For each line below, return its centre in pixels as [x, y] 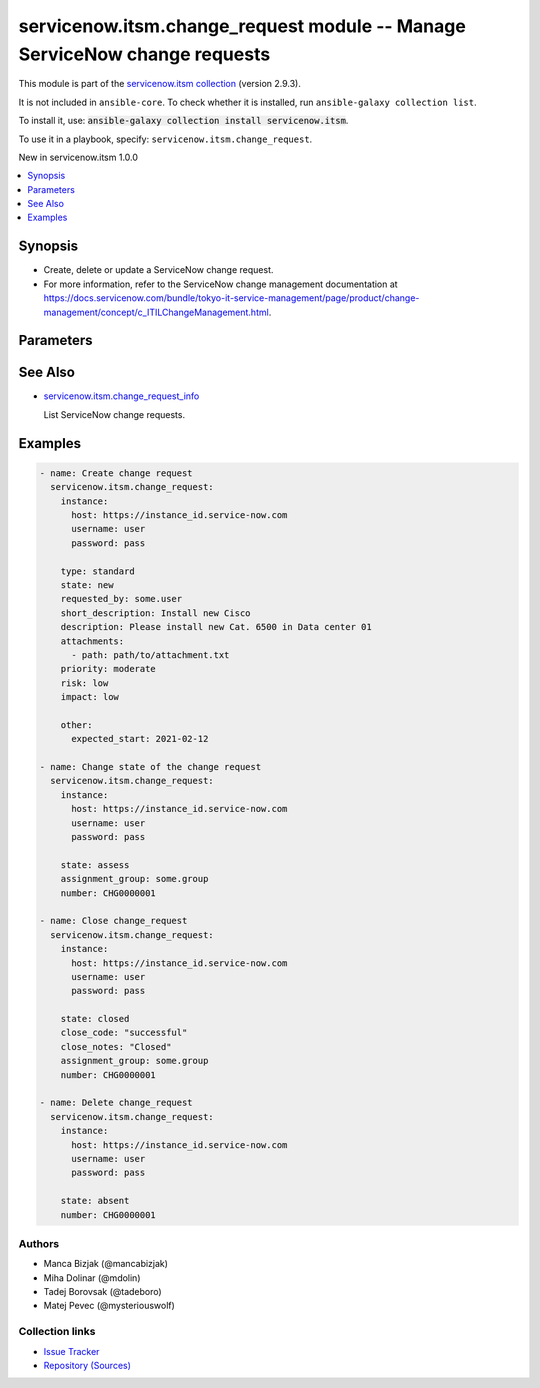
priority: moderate [108, 669]
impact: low [90, 697]
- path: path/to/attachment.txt [150, 654]
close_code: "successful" [124, 1033]
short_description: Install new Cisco [155, 613]
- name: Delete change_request [116, 1103]
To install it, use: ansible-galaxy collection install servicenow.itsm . [183, 121]
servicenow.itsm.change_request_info [121, 396]
